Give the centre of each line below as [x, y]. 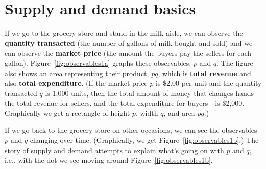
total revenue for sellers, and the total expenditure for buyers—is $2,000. [131, 103]
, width [147, 113]
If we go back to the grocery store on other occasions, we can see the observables [131, 130]
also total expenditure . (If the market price [76, 83]
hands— [248, 93]
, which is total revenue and [204, 73]
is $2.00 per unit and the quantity [209, 83]
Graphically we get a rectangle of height [67, 113]
